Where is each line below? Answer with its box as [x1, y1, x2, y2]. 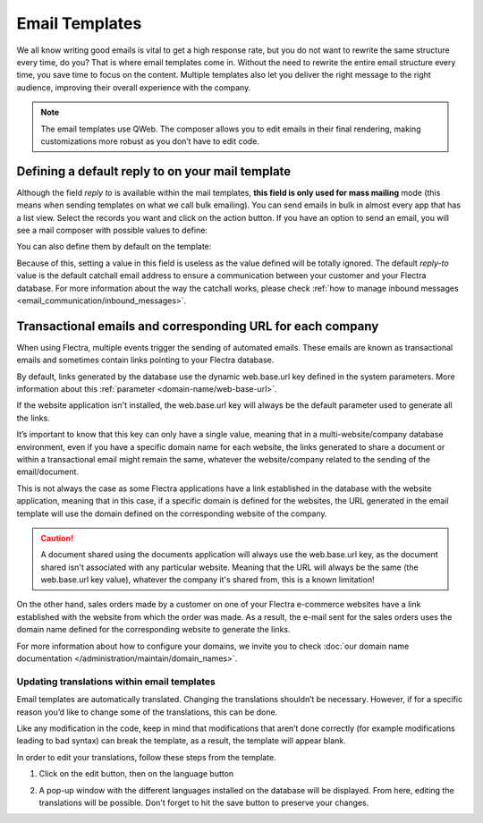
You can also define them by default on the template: [16, 242, 212, 252]
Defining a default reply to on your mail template [16, 164, 292, 179]
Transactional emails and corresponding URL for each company [16, 318, 379, 334]
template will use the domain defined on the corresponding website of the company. [16, 508, 327, 519]
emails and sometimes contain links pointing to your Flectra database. [16, 354, 275, 366]
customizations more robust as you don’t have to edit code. [40, 135, 259, 147]
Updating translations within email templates [16, 675, 216, 688]
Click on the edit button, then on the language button [38, 768, 234, 779]
